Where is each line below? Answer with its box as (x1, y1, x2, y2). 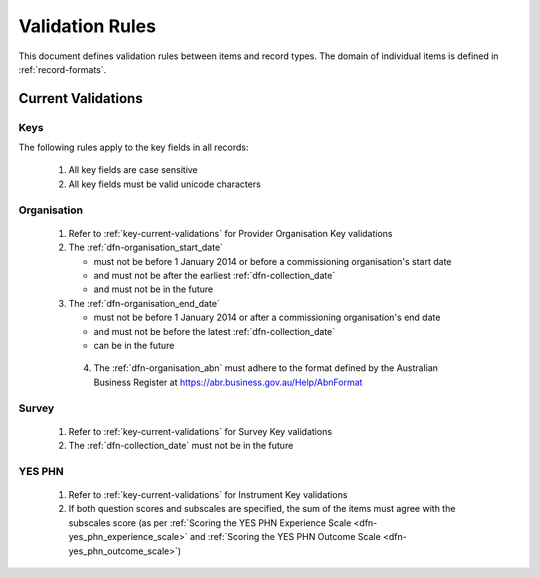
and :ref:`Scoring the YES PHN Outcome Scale (190, 531, 382, 543)
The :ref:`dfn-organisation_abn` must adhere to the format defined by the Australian (93, 362, 439, 374)
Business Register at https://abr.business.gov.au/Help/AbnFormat (93, 376, 363, 388)
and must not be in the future (93, 283, 214, 295)
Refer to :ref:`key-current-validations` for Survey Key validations (68, 425, 333, 437)
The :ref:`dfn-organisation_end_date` (68, 297, 220, 309)
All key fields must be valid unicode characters (68, 178, 262, 190)
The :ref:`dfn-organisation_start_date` (68, 241, 224, 254)
